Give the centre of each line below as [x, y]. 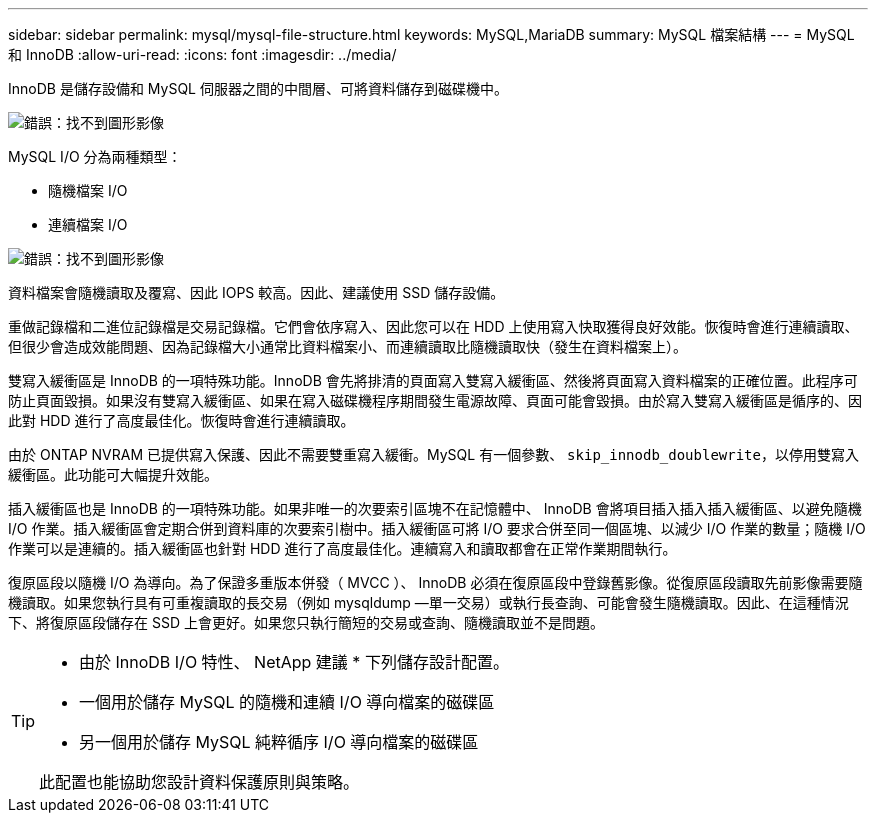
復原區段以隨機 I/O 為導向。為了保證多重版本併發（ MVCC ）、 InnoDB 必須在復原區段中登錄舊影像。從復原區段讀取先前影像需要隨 [435, 582]
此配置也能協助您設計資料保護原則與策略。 [199, 782]
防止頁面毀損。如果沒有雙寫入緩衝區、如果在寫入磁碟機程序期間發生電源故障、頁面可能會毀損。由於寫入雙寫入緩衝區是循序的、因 [435, 400]
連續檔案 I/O [88, 224]
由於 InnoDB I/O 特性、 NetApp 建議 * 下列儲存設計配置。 [294, 662]
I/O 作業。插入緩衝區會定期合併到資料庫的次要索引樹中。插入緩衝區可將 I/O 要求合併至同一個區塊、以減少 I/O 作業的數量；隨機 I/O [437, 528]
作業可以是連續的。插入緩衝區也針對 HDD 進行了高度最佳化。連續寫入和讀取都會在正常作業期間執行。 [342, 548]
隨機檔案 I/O [88, 190]
